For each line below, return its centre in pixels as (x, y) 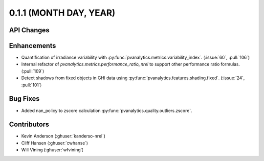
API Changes (29, 30)
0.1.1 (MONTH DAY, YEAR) (62, 13)
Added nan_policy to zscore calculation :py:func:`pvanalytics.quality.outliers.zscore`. (107, 111)
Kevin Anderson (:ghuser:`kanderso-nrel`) (63, 136)
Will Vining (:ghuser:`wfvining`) (53, 150)
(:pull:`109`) (33, 71)
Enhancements (33, 46)
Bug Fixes (24, 99)
